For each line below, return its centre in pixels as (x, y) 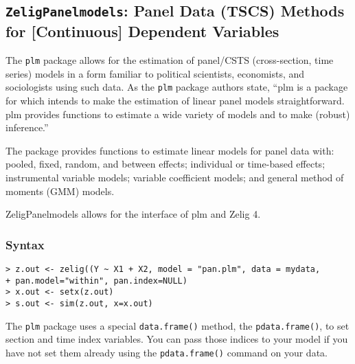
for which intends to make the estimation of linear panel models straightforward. (175, 101)
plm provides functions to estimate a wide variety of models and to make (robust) (178, 114)
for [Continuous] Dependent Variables (142, 31)
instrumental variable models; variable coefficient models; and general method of (175, 178)
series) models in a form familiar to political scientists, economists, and (155, 73)
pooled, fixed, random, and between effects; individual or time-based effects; (165, 164)
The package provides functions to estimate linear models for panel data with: (170, 150)
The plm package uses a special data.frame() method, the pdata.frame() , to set (177, 325)
